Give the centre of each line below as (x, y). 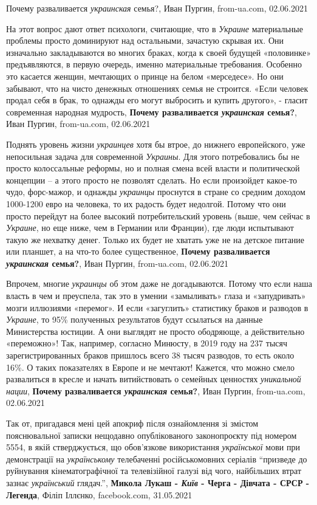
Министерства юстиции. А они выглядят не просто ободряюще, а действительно (155, 331)
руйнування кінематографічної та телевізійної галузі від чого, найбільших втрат (154, 471)
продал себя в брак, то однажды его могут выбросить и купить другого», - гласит (157, 100)
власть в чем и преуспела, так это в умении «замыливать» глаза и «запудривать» (156, 296)
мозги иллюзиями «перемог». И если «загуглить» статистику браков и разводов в (157, 307)
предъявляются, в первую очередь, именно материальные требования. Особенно (154, 64)
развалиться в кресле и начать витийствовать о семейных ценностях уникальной (154, 379)
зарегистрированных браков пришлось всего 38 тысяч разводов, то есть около (150, 355)
